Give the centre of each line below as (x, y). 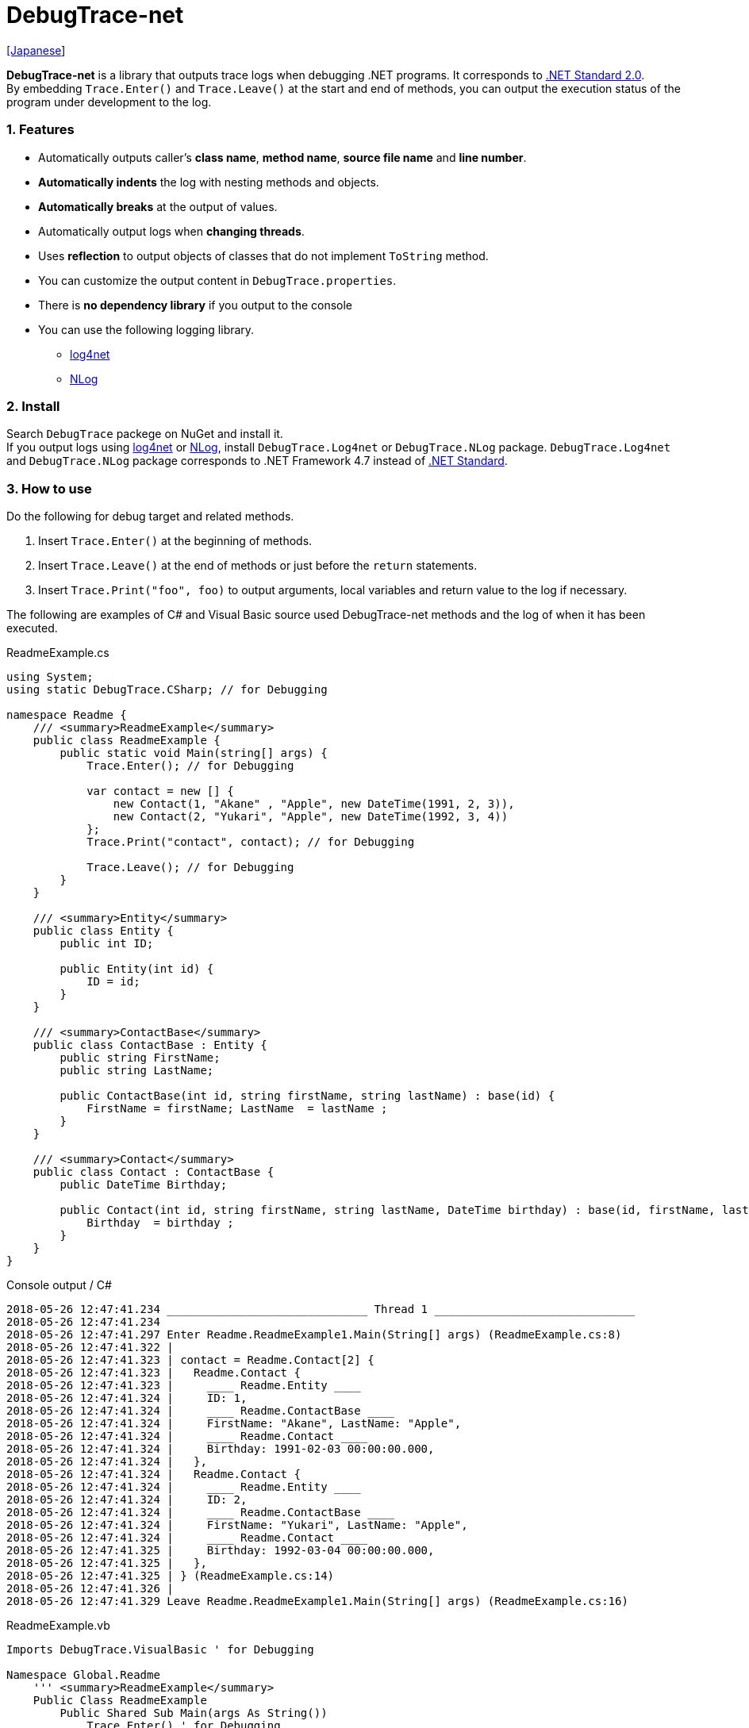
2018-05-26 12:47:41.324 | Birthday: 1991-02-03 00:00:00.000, (221, 1449)
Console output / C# (59, 1285)
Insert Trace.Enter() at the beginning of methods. (175, 541)
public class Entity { (103, 931)
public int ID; (107, 943)
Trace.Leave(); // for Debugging (190, 867)
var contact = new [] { (160, 791)
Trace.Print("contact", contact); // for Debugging (251, 842)
